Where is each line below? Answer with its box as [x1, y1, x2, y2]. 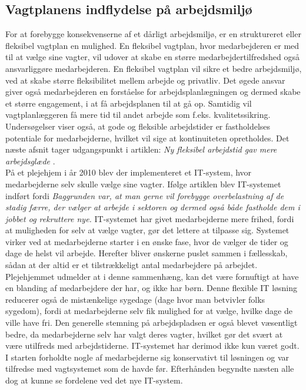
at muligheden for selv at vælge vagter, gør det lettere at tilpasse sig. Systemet [5, 224, 290, 236]
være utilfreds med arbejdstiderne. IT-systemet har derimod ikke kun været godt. [5, 339, 300, 352]
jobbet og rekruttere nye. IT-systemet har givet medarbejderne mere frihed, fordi [5, 212, 294, 224]
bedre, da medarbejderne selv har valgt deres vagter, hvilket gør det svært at [5, 328, 283, 340]
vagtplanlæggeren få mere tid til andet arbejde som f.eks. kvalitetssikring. [5, 108, 271, 121]
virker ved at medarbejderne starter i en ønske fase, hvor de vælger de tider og [5, 235, 288, 247]
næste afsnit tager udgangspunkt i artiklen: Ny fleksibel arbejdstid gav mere [5, 143, 277, 156]
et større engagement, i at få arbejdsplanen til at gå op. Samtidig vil [5, 97, 252, 109]
